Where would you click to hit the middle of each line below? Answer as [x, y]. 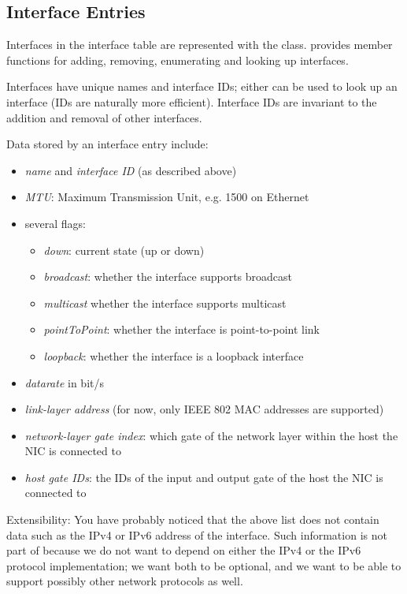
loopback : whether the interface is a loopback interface [174, 355]
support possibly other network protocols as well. [125, 581]
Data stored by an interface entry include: [107, 144]
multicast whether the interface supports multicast [165, 303]
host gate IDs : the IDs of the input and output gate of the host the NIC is [204, 477]
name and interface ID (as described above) [131, 170]
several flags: [55, 223]
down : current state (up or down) [124, 250]
